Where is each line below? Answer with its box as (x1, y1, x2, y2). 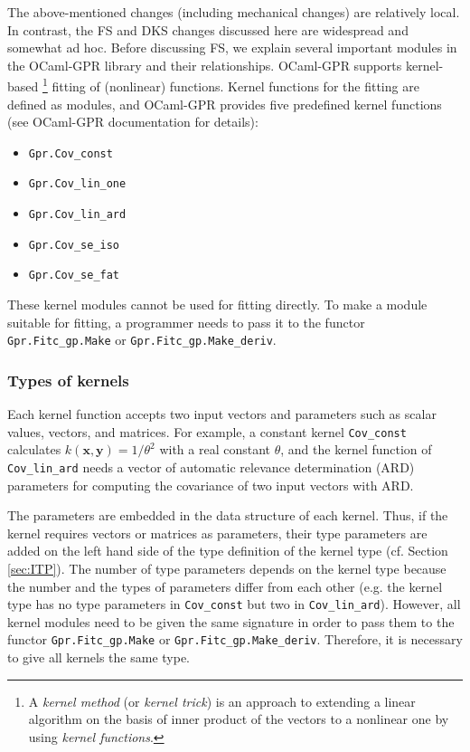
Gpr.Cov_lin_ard (28, 208, 127, 222)
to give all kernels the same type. (7, 648, 190, 667)
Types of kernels (7, 368, 129, 391)
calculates (7, 440, 61, 459)
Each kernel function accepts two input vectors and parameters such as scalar (7, 405, 437, 424)
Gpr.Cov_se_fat (28, 269, 120, 282)
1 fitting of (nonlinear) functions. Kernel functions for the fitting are (42, 74, 419, 96)
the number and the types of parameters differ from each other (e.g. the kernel (7, 576, 443, 595)
